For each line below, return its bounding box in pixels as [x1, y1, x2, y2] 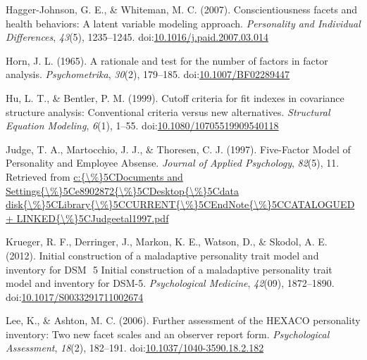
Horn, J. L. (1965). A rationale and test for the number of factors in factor [6, 53, 328, 67]
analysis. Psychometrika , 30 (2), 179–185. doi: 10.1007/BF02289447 [6, 67, 290, 82]
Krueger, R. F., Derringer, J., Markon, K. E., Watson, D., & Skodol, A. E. [6, 234, 328, 249]
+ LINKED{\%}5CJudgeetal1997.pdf [6, 210, 169, 225]
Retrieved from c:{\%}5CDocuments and [6, 169, 183, 184]
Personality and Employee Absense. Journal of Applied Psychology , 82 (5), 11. [6, 155, 340, 170]
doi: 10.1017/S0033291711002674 [6, 289, 144, 304]
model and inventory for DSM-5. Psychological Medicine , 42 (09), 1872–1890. [6, 276, 335, 290]
